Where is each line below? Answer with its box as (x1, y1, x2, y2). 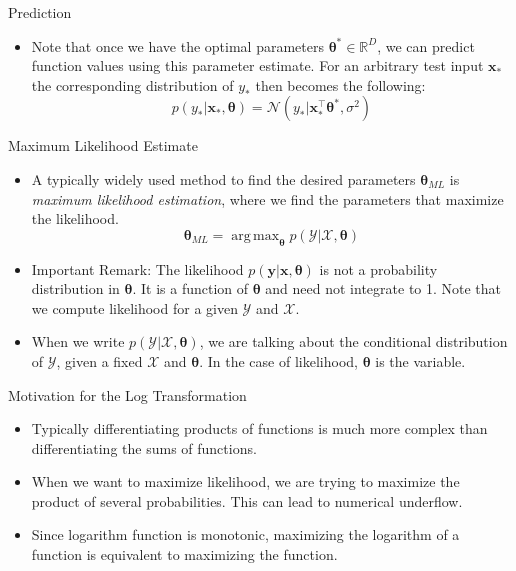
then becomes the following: (255, 74, 426, 95)
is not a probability (319, 258, 438, 279)
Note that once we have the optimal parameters (31, 35, 324, 56)
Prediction (8, 2, 72, 22)
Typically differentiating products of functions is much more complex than (31, 418, 488, 439)
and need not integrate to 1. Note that (265, 278, 502, 299)
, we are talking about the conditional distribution (199, 331, 508, 352)
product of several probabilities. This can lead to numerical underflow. (31, 490, 463, 511)
